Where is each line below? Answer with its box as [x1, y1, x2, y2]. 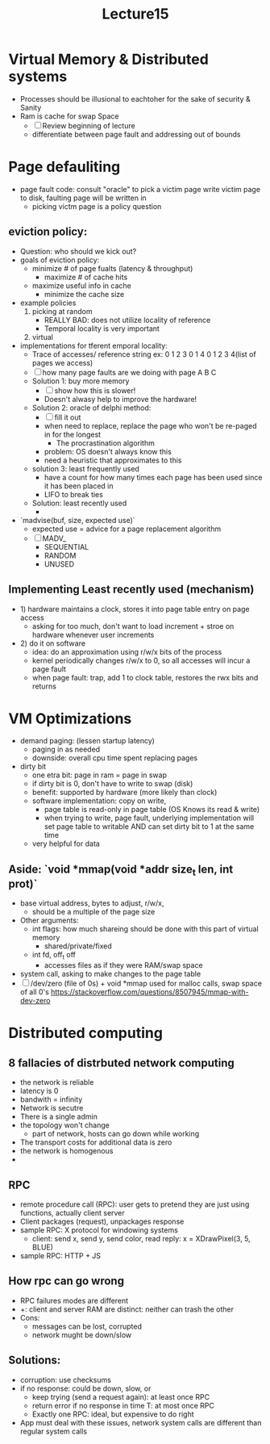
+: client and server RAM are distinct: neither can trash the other [19, 1304, 235, 1314]
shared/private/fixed [44, 941, 113, 951]
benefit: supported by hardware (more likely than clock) [31, 788, 218, 797]
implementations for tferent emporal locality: [19, 341, 168, 350]
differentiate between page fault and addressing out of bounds [31, 129, 241, 139]
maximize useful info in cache [31, 280, 131, 291]
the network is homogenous [19, 1146, 114, 1156]
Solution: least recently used [31, 498, 127, 508]
